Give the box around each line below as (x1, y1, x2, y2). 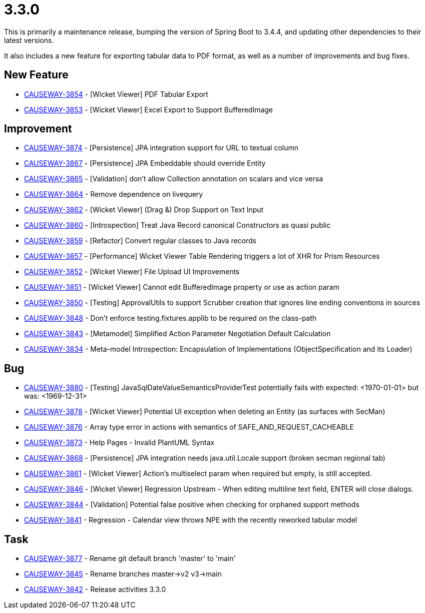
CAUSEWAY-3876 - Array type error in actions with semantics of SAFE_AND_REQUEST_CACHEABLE (24, 423, 354, 432)
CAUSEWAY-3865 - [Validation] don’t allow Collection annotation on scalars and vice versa (24, 174, 323, 183)
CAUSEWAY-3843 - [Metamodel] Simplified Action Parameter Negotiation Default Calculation (24, 329, 331, 338)
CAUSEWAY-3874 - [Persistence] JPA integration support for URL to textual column (24, 143, 299, 152)
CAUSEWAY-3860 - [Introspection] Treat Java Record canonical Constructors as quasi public (24, 221, 331, 230)
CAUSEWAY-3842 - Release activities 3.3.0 (24, 585, 166, 594)
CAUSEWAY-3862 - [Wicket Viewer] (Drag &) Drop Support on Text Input (24, 205, 264, 214)
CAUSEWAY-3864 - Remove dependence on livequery (24, 190, 203, 199)
